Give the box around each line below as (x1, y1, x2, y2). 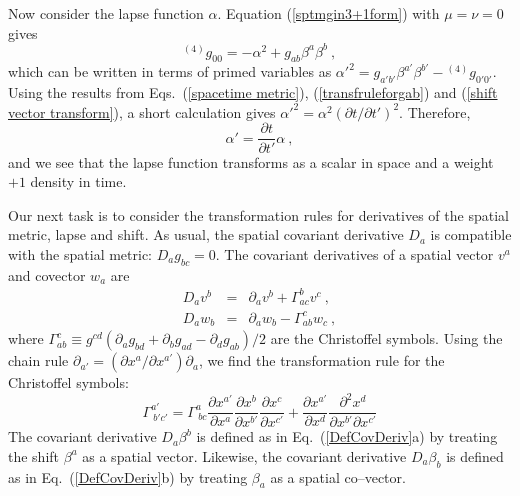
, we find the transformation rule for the (198, 350, 445, 371)
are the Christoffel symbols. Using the (270, 328, 503, 349)
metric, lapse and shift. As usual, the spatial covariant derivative (8, 224, 404, 245)
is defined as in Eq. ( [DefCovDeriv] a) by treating (196, 426, 498, 447)
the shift (8, 445, 60, 466)
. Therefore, (399, 101, 471, 122)
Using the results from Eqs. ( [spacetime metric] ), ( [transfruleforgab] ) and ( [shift (8, 82, 498, 103)
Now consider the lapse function (8, 3, 204, 23)
